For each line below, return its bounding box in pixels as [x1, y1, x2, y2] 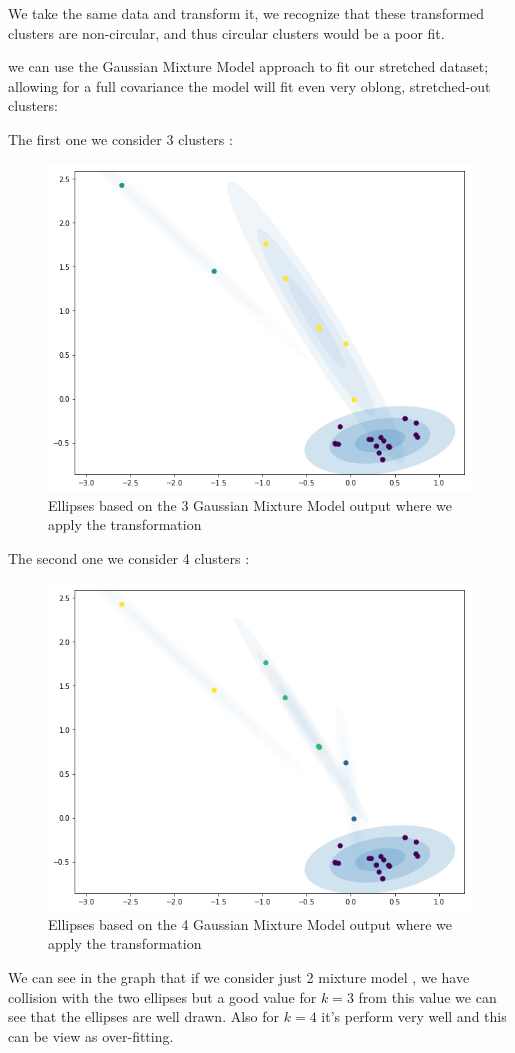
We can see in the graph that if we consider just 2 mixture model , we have [8, 966, 470, 987]
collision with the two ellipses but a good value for [8, 986, 317, 1007]
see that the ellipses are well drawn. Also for [8, 1006, 280, 1027]
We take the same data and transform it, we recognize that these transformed [8, 3, 485, 23]
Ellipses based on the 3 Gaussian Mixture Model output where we [48, 494, 453, 515]
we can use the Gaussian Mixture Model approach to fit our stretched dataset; [8, 56, 489, 77]
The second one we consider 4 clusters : [8, 547, 250, 568]
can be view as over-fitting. [8, 1025, 174, 1046]
